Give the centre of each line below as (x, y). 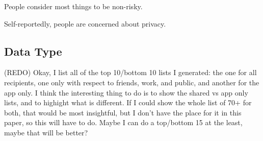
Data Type (33, 51)
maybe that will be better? (46, 132)
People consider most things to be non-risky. (73, 6)
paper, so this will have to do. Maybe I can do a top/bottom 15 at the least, (123, 122)
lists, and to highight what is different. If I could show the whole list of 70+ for (128, 102)
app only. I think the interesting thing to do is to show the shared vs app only (126, 92)
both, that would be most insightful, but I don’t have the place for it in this (123, 112)
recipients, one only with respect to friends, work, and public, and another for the (132, 82)
